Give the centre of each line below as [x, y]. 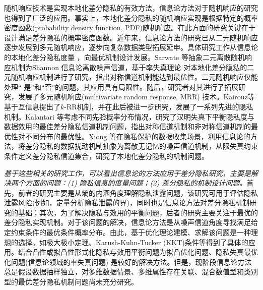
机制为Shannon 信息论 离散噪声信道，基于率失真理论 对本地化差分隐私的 [129, 67]
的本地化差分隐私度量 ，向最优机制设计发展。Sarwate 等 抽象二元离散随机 [124, 57]
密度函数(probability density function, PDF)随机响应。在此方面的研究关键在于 [130, 27]
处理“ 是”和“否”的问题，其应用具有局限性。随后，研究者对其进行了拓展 [121, 86]
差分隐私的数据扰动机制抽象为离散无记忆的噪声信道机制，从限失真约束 [141, 146]
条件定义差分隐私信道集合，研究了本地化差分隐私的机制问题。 [106, 156]
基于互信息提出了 [32, 106]
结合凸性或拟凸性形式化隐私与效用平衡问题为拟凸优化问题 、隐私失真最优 [138, 252]
